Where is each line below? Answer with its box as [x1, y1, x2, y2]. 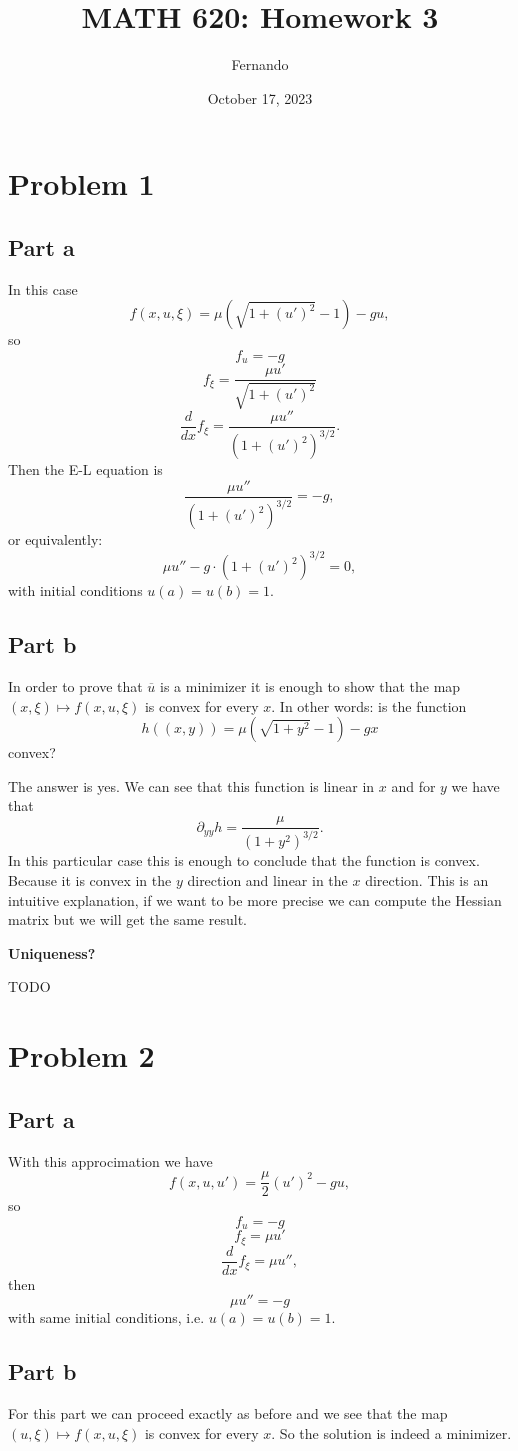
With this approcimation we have [8, 1150, 213, 1171]
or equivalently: [8, 529, 103, 550]
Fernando [231, 54, 289, 75]
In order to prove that [8, 676, 143, 697]
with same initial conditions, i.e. [8, 1307, 205, 1328]
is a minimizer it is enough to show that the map [160, 676, 461, 697]
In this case [8, 278, 78, 299]
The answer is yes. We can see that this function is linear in [8, 775, 375, 796]
